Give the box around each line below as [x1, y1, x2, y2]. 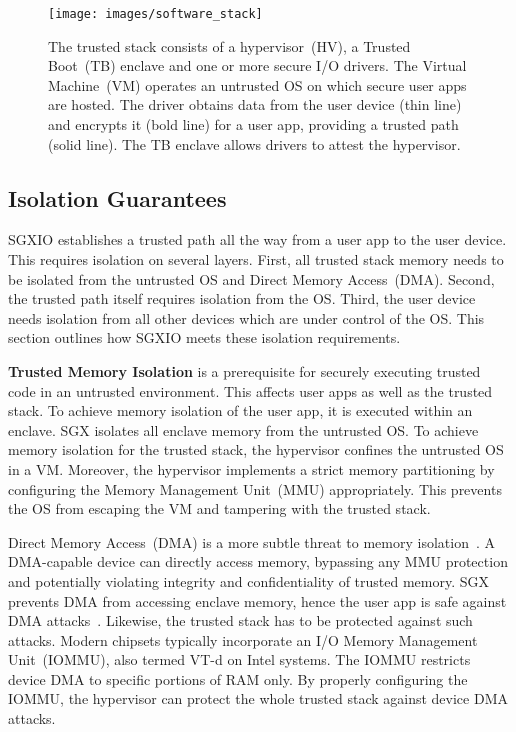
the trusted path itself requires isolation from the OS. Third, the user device [8, 288, 476, 309]
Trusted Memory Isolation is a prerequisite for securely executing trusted [8, 360, 481, 381]
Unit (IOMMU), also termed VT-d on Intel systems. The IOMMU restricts [8, 649, 471, 670]
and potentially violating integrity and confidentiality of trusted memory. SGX [8, 570, 490, 591]
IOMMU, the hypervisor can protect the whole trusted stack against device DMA [8, 688, 508, 709]
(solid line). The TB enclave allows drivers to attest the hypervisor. [48, 133, 461, 154]
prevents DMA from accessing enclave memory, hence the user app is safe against [8, 590, 507, 611]
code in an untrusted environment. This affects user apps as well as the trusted [8, 380, 493, 401]
